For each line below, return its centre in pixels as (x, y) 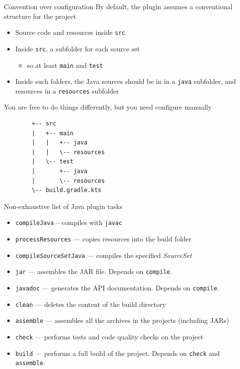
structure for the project (40, 16)
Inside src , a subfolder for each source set (77, 48)
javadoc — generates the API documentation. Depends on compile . (117, 288)
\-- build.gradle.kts (67, 190)
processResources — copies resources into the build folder (103, 239)
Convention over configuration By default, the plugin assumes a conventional (118, 6)
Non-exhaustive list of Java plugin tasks (63, 206)
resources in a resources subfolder (67, 90)
